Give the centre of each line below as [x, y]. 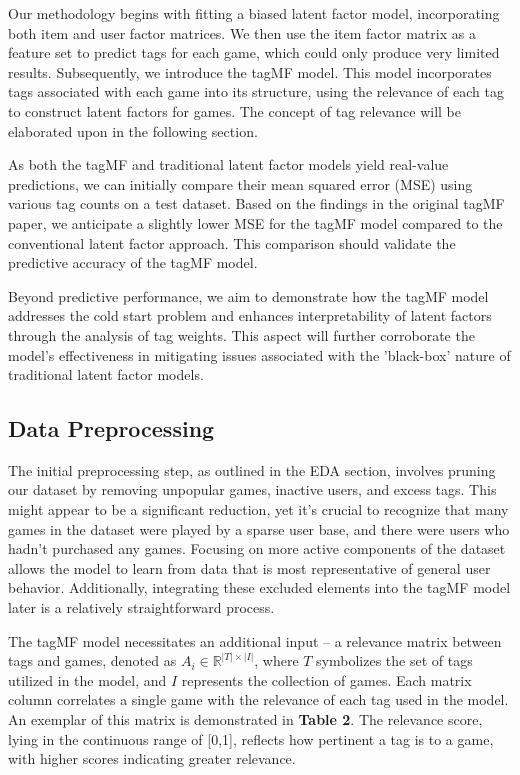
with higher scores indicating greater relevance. [152, 758]
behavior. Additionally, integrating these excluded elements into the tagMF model [259, 587]
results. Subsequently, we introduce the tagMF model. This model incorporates [250, 71]
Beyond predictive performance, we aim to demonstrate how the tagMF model [248, 295]
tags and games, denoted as [92, 660]
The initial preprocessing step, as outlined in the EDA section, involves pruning [252, 469]
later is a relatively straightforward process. [141, 607]
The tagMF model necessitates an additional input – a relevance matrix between [255, 640]
